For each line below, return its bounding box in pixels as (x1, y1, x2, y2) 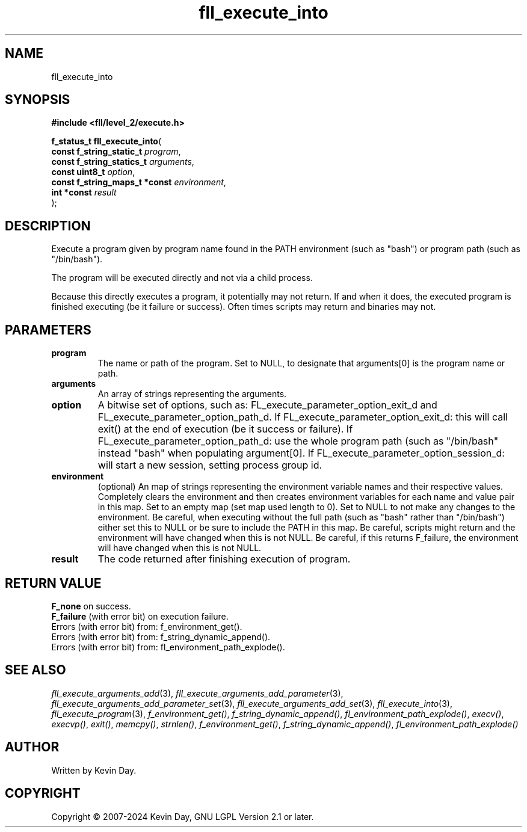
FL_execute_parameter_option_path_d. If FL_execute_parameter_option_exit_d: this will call (97, 411, 508, 424)
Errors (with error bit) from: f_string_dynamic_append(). (51, 631, 271, 642)
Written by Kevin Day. (51, 765, 137, 775)
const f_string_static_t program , (51, 146, 181, 157)
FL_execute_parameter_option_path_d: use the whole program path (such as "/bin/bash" (97, 435, 499, 448)
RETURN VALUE (5, 575, 102, 591)
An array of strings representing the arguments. (97, 389, 287, 399)
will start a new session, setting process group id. (97, 459, 322, 472)
